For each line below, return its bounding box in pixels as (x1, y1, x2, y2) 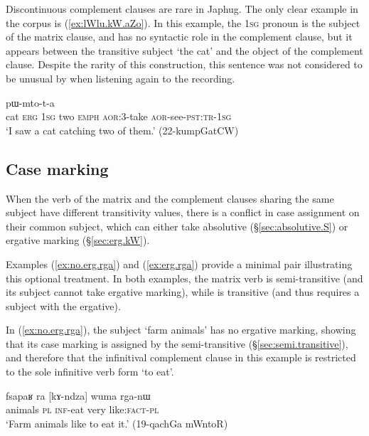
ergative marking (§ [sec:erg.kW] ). (6, 233, 150, 248)
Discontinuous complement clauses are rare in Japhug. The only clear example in (6, 1, 358, 16)
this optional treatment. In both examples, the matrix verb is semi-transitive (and (6, 270, 363, 285)
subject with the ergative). (6, 298, 121, 313)
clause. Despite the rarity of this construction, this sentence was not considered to (6, 57, 363, 72)
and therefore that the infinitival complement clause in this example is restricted (6, 350, 356, 365)
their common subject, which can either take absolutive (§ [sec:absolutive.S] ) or (6, 218, 348, 233)
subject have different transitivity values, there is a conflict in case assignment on (6, 205, 360, 220)
